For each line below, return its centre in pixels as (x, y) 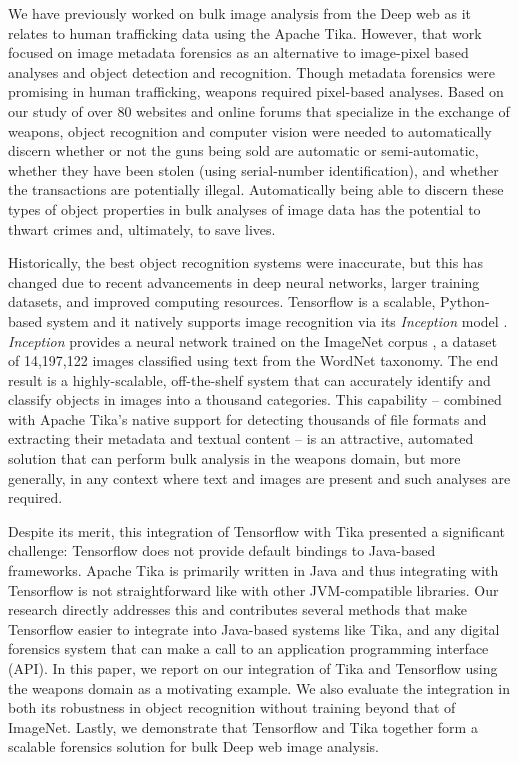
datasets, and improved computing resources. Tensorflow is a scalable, (222, 301)
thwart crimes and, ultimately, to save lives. (142, 228)
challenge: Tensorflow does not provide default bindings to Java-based (222, 550)
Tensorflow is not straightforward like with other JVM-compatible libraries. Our (253, 589)
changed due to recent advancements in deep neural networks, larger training (244, 281)
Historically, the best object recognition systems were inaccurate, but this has (246, 262)
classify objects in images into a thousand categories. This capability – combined (255, 399)
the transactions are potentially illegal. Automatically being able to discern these (256, 189)
